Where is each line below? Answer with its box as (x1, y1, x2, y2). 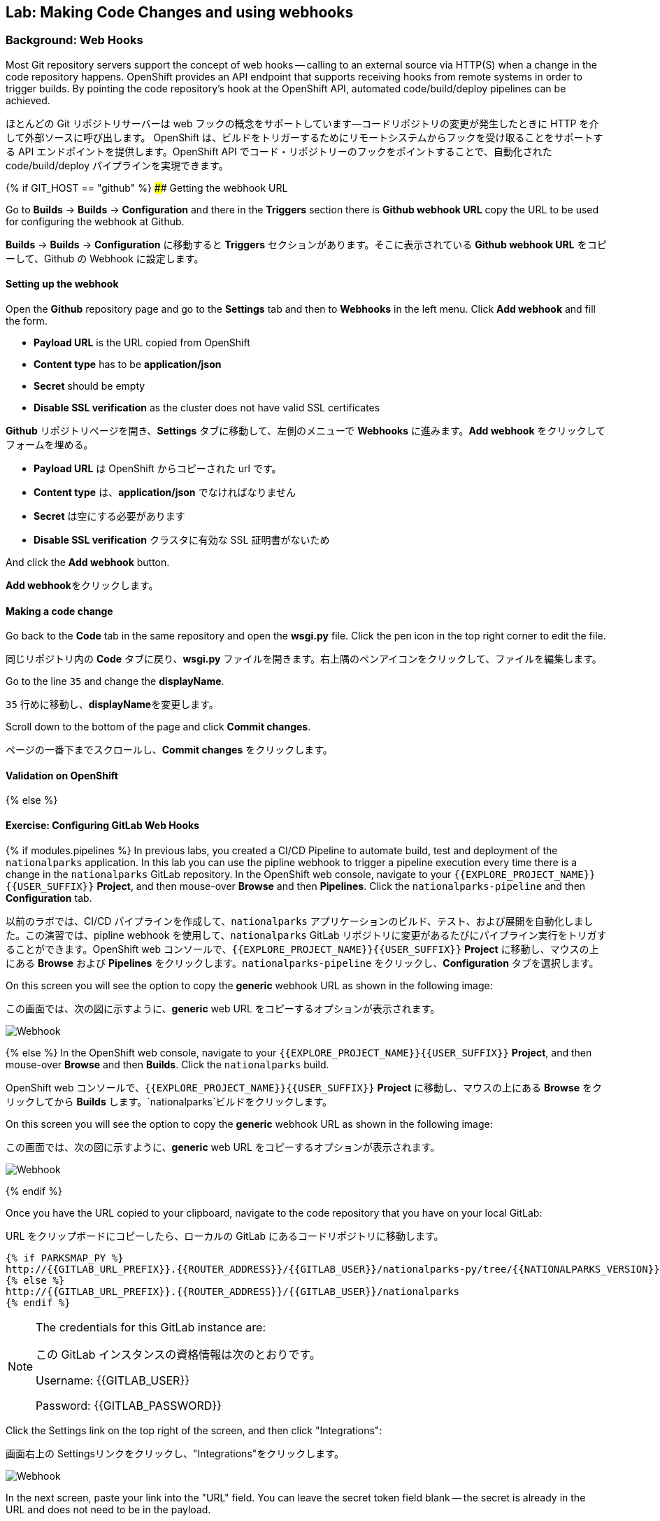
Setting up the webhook (6, 278, 119, 290)
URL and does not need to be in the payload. (6, 1503, 211, 1515)
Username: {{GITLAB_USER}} (36, 1373, 190, 1387)
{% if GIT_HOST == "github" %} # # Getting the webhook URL (6, 181, 288, 194)
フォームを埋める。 (6, 439, 94, 451)
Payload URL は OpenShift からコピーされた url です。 (34, 462, 282, 475)
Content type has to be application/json (34, 358, 222, 371)
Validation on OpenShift (6, 769, 118, 781)
